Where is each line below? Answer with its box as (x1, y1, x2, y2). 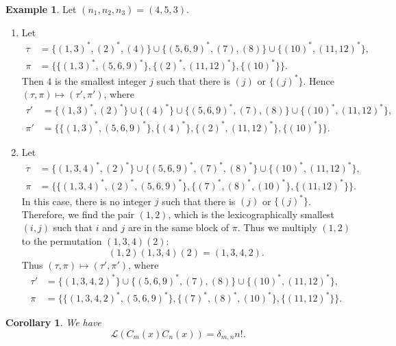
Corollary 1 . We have (5, 315, 101, 330)
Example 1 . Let (5, 2, 77, 16)
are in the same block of (127, 220, 229, 235)
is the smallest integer (55, 73, 147, 88)
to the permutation (21, 233, 102, 248)
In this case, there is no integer (21, 194, 152, 208)
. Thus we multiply (237, 220, 317, 235)
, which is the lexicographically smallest (168, 207, 334, 221)
